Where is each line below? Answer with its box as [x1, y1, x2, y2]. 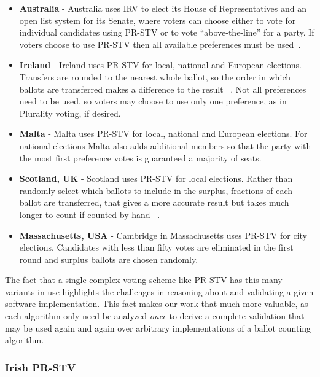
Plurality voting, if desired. [19, 106, 121, 119]
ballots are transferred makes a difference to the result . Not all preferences [19, 82, 306, 95]
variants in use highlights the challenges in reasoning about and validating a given [5, 285, 314, 298]
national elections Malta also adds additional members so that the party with [19, 139, 311, 152]
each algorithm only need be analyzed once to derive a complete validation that [5, 309, 305, 322]
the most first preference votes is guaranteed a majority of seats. [19, 151, 262, 164]
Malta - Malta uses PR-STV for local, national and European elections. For [19, 127, 308, 140]
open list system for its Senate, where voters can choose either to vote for [19, 14, 296, 26]
